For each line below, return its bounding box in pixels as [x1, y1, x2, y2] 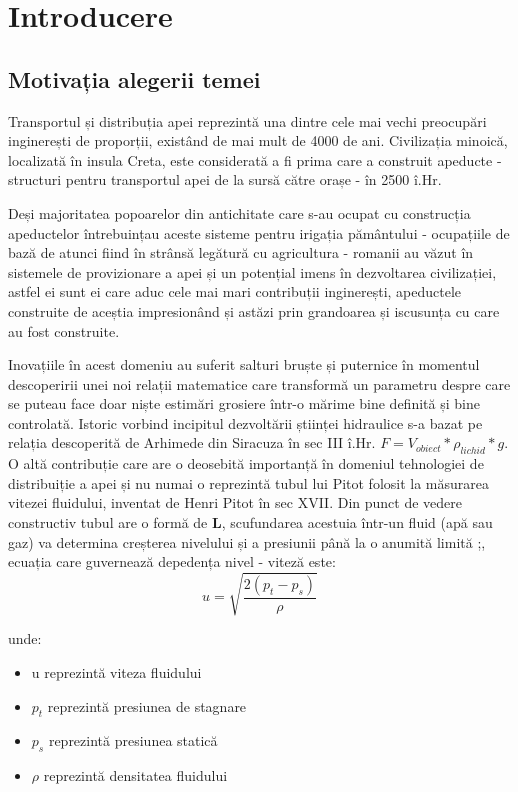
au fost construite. [8, 320, 120, 341]
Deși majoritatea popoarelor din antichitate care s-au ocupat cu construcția [8, 202, 471, 223]
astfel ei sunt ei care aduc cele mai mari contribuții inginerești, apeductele [8, 281, 462, 302]
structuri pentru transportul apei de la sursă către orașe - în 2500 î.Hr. [8, 169, 442, 190]
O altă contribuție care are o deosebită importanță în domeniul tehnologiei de [8, 453, 484, 474]
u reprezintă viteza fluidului [31, 661, 202, 682]
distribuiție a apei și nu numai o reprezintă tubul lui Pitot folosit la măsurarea [8, 472, 490, 493]
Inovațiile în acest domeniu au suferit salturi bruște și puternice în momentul [8, 354, 480, 375]
